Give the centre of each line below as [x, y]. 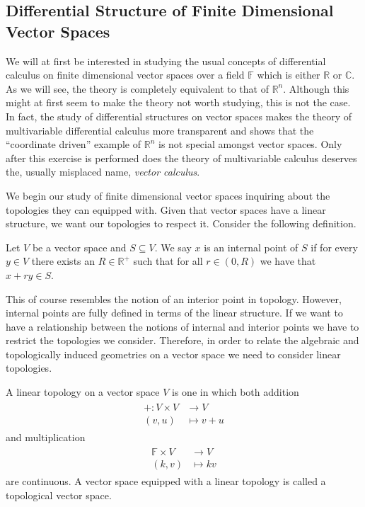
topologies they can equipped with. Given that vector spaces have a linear [166, 209]
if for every [334, 247]
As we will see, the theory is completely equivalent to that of [137, 88]
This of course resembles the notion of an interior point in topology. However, [174, 298]
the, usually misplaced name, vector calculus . [103, 172]
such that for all [168, 261]
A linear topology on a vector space [83, 392]
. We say [173, 247]
